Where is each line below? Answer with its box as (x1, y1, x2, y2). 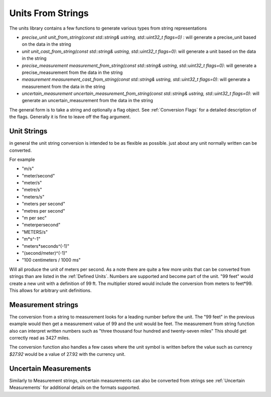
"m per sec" (22, 215, 47, 221)
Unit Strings (9, 127, 48, 136)
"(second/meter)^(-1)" (22, 250, 68, 256)
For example (9, 156, 35, 162)
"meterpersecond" (22, 222, 61, 228)
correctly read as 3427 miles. (9, 335, 70, 341)
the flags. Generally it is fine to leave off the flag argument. (9, 114, 131, 120)
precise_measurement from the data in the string (22, 69, 123, 75)
